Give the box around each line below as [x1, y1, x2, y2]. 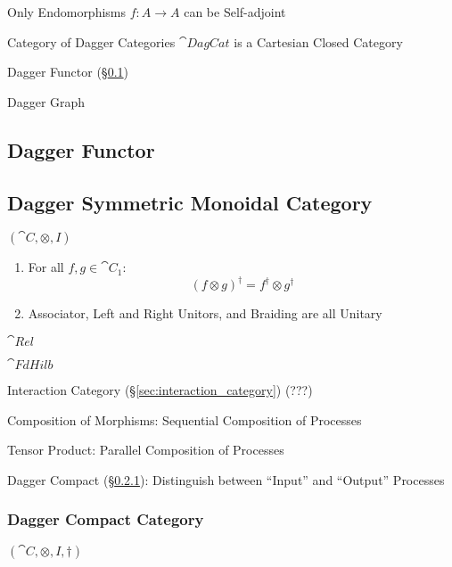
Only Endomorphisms [7, 3, 127, 21]
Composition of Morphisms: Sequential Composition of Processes [7, 410, 362, 429]
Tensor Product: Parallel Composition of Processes [7, 440, 284, 459]
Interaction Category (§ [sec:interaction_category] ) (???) [7, 381, 313, 399]
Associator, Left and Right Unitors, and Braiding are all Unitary [28, 304, 382, 323]
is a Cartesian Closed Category [234, 32, 403, 51]
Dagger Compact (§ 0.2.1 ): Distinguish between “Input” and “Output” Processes [7, 470, 445, 489]
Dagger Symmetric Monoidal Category [7, 188, 373, 216]
